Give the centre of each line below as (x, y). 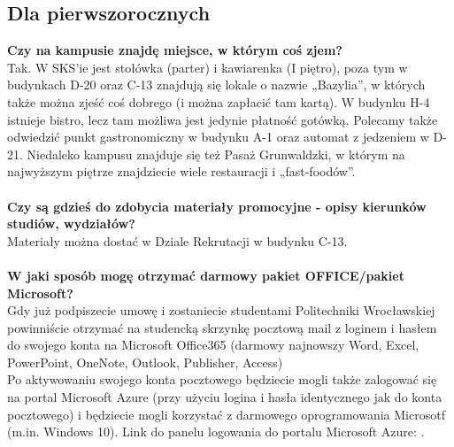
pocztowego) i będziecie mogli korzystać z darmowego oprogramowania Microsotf (226, 414)
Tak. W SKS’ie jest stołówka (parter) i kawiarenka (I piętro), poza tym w (208, 67)
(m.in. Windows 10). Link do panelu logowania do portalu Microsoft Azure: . (216, 432)
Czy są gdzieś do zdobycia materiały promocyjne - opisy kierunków (217, 206)
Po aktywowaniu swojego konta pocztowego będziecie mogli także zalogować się (222, 379)
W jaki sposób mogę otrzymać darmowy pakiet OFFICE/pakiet (206, 275)
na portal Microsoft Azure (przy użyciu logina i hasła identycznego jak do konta (225, 397)
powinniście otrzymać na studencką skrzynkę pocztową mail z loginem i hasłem (222, 327)
